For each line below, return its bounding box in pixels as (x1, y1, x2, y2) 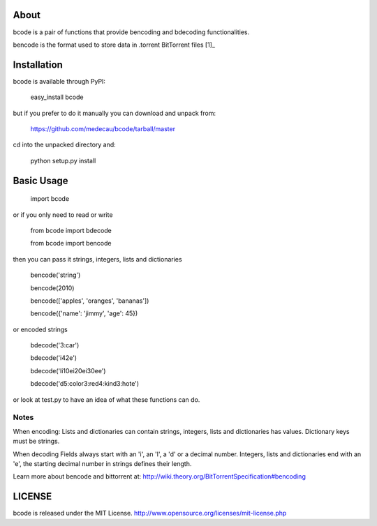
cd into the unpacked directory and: (13, 140, 117, 149)
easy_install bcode (30, 93, 84, 101)
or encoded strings (13, 325, 68, 333)
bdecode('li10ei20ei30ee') (30, 366, 106, 375)
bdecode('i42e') (30, 354, 77, 362)
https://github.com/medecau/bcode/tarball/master (30, 124, 176, 133)
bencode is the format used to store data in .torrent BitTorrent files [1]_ (13, 40, 216, 49)
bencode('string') (30, 271, 81, 279)
